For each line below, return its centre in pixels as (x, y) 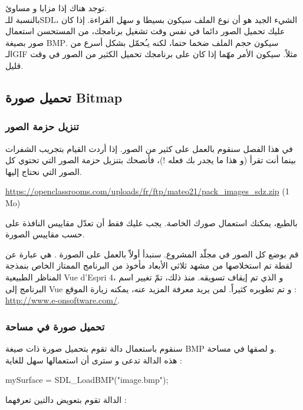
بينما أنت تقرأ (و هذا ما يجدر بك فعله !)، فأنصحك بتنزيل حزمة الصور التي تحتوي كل (151, 160)
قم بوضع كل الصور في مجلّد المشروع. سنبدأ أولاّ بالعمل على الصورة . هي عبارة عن (152, 254)
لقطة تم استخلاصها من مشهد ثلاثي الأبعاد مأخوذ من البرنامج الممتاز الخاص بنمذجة (149, 265)
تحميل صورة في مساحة (55, 326)
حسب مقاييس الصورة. (45, 234)
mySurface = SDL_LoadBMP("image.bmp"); (87, 380)
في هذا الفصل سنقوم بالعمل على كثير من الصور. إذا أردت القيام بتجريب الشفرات (149, 148)
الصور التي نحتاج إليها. (44, 171)
